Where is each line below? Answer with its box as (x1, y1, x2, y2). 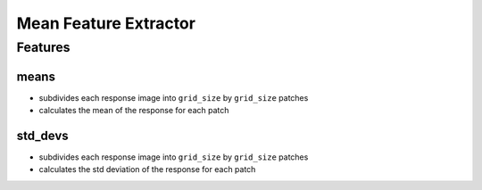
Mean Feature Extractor (16, 13, 196, 33)
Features (16, 39, 71, 55)
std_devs (16, 128, 69, 143)
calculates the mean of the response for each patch (38, 105, 229, 116)
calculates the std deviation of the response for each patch (38, 164, 256, 175)
